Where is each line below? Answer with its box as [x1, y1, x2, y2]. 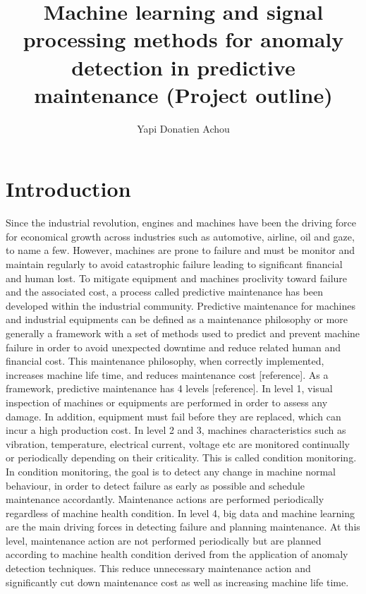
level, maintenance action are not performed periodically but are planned [6, 533, 322, 547]
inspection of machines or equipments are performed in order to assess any [6, 394, 328, 409]
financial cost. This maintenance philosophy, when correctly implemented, [6, 353, 324, 368]
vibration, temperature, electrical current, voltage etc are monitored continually [6, 436, 350, 451]
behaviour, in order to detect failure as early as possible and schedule [6, 478, 305, 492]
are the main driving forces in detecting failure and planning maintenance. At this [6, 519, 360, 534]
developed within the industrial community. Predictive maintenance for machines [6, 298, 355, 313]
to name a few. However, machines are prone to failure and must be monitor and [6, 243, 355, 257]
